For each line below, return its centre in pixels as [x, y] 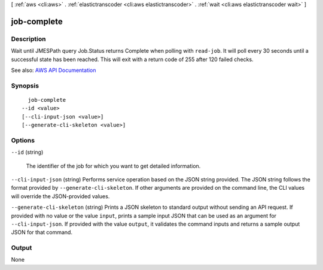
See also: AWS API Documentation [54, 70]
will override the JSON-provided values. [60, 196]
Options [23, 140]
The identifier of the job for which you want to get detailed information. [113, 166]
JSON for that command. [42, 232]
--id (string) [27, 152]
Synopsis [25, 86]
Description [28, 39]
